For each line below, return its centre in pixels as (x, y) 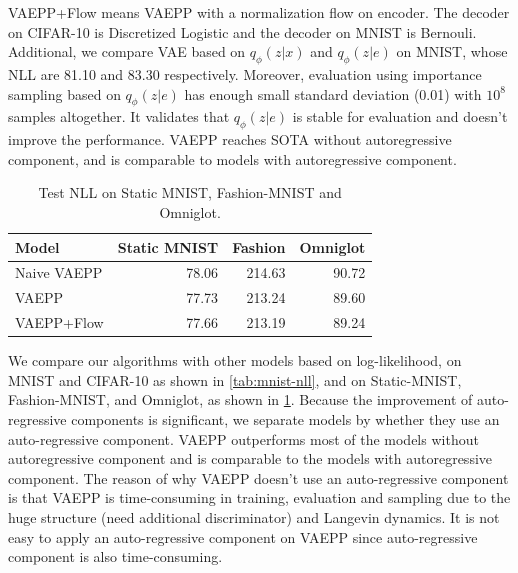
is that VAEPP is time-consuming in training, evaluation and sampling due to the (259, 497)
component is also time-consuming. (115, 556)
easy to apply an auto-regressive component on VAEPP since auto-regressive (243, 536)
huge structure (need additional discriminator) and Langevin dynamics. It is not (254, 516)
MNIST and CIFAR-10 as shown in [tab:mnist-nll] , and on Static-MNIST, (235, 379)
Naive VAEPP (59, 272)
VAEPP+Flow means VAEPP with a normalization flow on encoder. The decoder (259, 12)
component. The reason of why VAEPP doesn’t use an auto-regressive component (258, 477)
